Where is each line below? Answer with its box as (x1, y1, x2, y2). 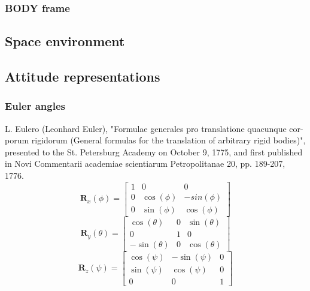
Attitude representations (5, 67, 160, 86)
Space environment (5, 32, 125, 50)
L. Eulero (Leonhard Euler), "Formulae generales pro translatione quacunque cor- (5, 122, 303, 134)
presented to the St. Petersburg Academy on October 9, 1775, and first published (5, 145, 303, 158)
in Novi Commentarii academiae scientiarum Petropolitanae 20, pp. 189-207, (5, 157, 285, 170)
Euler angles (5, 98, 65, 113)
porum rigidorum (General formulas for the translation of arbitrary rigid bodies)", (5, 134, 306, 146)
